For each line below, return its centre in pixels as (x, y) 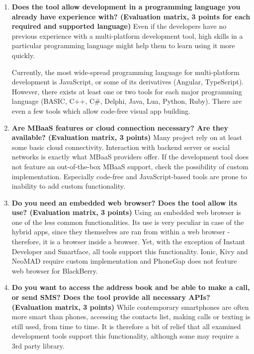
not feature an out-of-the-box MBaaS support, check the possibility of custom (130, 166)
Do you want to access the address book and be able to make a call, (131, 287)
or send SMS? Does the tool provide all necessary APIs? (111, 297)
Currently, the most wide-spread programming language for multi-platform (126, 72)
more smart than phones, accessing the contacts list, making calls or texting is (131, 317)
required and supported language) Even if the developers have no (119, 26)
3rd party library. (38, 346)
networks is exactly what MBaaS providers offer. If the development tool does (130, 157)
